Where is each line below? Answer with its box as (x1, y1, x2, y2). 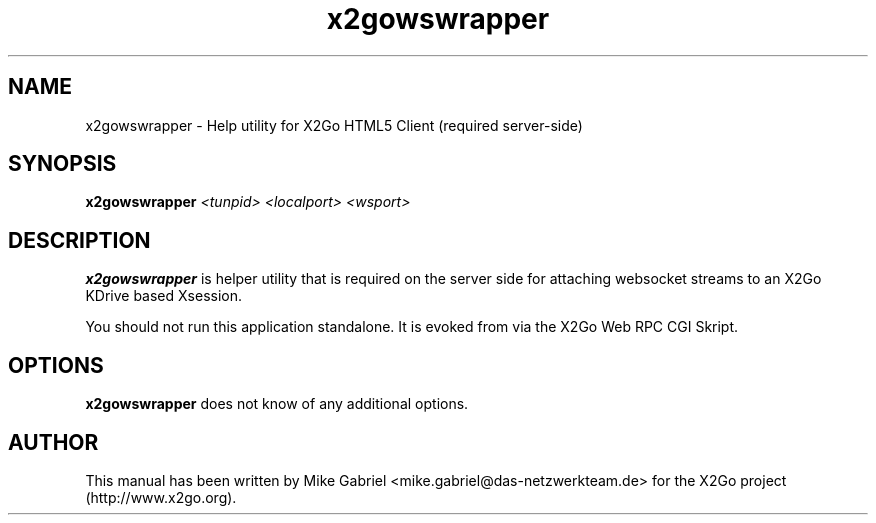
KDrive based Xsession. (85, 287, 242, 305)
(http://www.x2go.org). (85, 488, 237, 506)
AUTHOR (8, 429, 99, 455)
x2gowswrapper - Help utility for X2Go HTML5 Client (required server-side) (85, 116, 583, 134)
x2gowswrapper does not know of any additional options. (85, 395, 469, 413)
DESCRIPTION (8, 227, 151, 253)
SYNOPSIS (8, 151, 117, 177)
